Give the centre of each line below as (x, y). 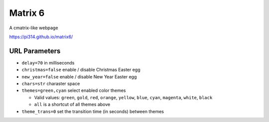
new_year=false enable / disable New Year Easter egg (79, 76)
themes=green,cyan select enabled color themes (74, 91)
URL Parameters (35, 51)
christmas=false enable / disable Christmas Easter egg (81, 70)
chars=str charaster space (51, 84)
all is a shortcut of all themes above (72, 105)
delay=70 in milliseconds (48, 62)
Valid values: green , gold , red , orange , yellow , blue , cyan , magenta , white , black (123, 97)
